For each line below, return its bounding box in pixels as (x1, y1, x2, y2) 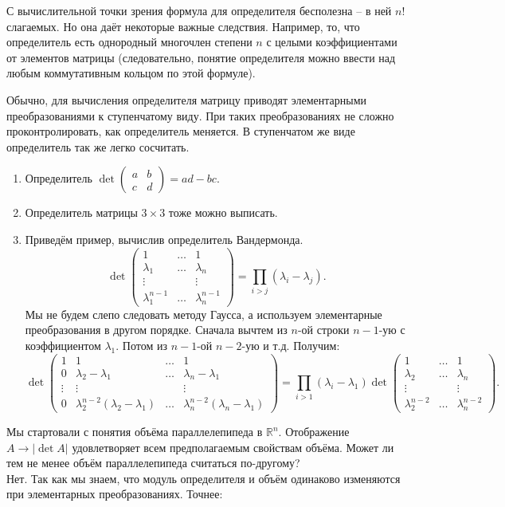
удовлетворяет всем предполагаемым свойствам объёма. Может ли (72, 438, 394, 455)
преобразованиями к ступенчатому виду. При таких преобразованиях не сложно (6, 107, 394, 124)
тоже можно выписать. (168, 204, 278, 221)
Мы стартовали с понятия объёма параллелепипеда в (6, 423, 263, 440)
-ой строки (297, 321, 350, 338)
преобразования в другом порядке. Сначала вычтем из (25, 321, 288, 338)
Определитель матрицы (25, 204, 138, 221)
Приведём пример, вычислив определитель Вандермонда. (25, 230, 303, 247)
